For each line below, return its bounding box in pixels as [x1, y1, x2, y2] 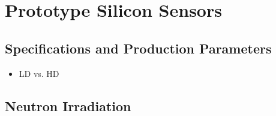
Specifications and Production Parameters [5, 38, 272, 57]
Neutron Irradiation [5, 96, 131, 115]
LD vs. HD [19, 67, 59, 79]
